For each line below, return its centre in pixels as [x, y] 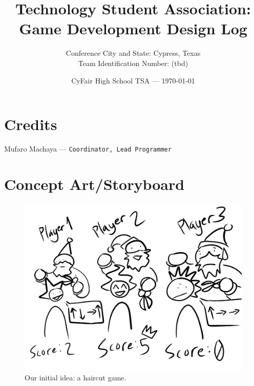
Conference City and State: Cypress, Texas [133, 53]
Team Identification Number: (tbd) [133, 63]
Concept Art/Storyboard [94, 184]
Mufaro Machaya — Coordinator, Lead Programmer [88, 149]
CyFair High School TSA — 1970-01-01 [133, 80]
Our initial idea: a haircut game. [76, 378]
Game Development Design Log [133, 28]
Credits [31, 124]
